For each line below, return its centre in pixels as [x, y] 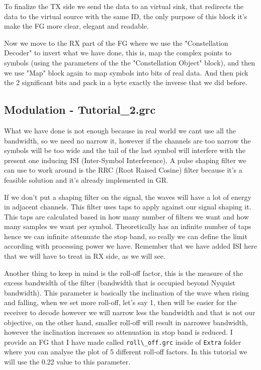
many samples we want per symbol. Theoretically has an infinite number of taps [128, 226]
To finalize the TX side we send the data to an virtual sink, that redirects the [124, 6]
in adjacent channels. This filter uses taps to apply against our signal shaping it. [128, 207]
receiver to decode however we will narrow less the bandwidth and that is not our [130, 312]
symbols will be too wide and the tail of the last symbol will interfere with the [125, 150]
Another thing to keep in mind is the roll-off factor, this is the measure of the [123, 273]
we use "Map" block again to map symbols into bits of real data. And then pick [126, 72]
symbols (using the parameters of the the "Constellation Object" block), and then [129, 62]
